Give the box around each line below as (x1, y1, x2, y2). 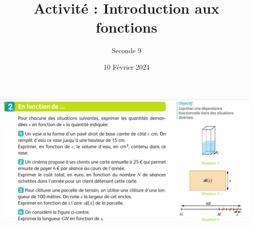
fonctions (95, 17, 158, 37)
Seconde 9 (111, 45, 142, 56)
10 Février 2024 (103, 61, 150, 72)
